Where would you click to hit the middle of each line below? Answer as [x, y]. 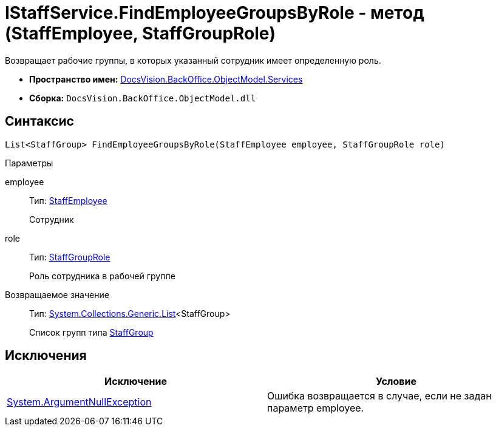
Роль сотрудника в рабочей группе [102, 276]
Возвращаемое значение [57, 294]
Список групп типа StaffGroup [91, 332]
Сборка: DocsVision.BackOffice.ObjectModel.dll [143, 98]
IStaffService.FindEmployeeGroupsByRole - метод [215, 13]
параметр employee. [316, 408]
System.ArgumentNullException [79, 402]
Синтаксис [39, 121]
